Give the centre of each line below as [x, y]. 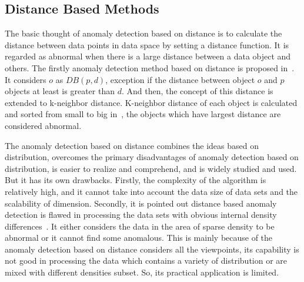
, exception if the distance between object [180, 79]
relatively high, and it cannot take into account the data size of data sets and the [151, 191]
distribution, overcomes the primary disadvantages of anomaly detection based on [152, 157]
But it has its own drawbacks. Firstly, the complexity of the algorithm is [136, 180]
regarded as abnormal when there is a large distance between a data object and [148, 56]
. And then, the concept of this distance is [197, 91]
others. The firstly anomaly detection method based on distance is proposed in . [150, 67]
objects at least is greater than [60, 91]
